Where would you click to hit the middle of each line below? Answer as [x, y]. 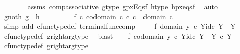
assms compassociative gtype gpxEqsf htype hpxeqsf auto [123, 6]
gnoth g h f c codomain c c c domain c [88, 16]
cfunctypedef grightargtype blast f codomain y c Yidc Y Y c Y [118, 36]
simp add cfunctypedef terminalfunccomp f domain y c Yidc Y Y [120, 26]
